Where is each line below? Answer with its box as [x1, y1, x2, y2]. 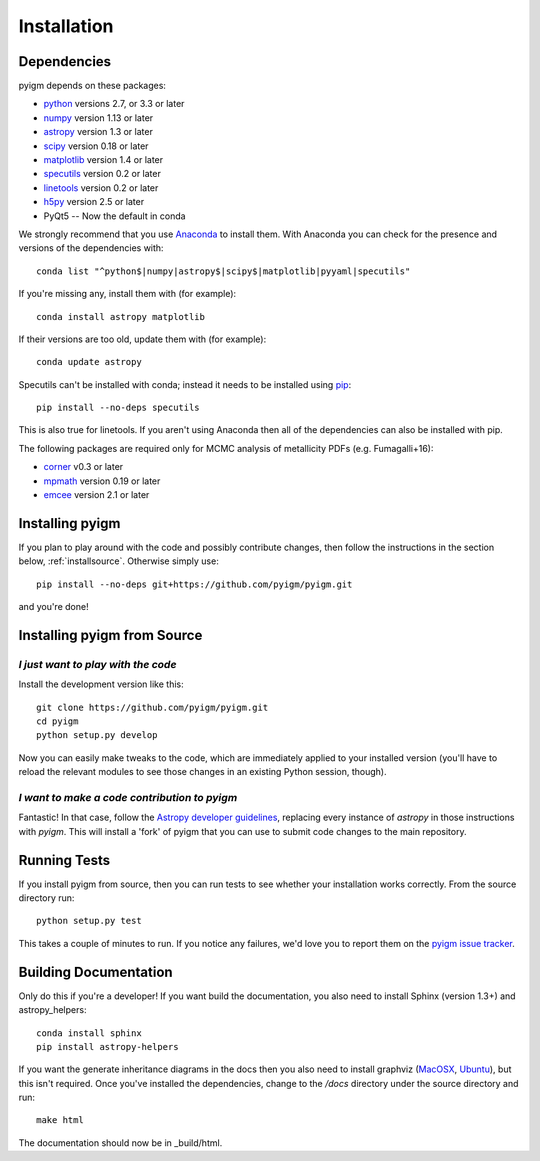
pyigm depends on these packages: [18, 80, 167, 92]
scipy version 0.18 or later [43, 140, 149, 152]
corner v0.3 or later [43, 461, 124, 473]
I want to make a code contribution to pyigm [18, 791, 238, 804]
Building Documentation [18, 963, 174, 980]
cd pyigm [36, 716, 79, 727]
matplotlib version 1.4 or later [43, 154, 164, 166]
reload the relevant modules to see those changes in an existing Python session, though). [18, 766, 387, 778]
